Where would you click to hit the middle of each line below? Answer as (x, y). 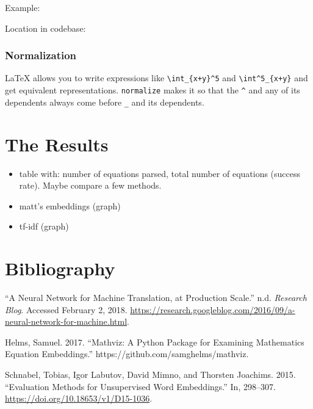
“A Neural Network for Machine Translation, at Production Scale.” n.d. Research (156, 297)
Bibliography (60, 268)
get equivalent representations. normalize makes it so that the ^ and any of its (153, 90)
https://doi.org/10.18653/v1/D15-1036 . (79, 398)
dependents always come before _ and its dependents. (105, 102)
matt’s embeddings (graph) (70, 205)
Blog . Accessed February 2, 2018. (66, 309)
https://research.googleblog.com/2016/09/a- (213, 309)
